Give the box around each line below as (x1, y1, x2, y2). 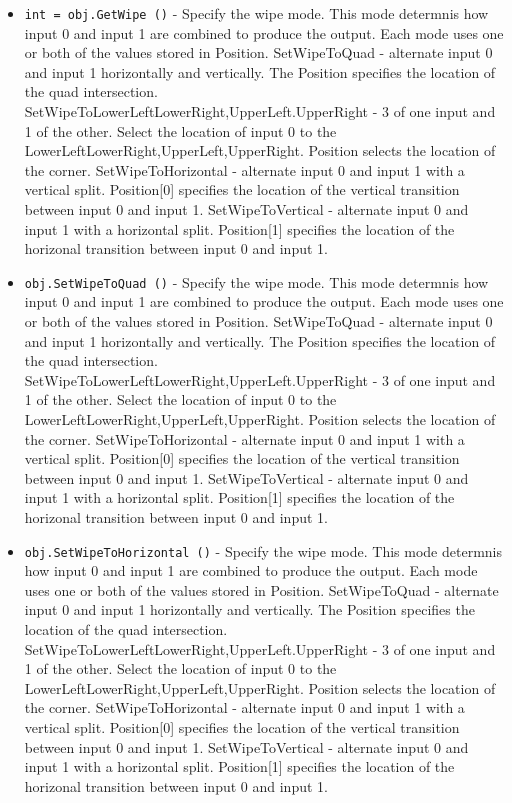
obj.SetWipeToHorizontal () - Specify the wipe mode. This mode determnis (24, 540, 502, 561)
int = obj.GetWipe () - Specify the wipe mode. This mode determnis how (24, 3, 489, 23)
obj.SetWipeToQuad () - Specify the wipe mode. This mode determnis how (24, 271, 489, 292)
